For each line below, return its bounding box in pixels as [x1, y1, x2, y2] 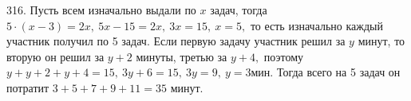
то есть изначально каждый [250, 17, 383, 33]
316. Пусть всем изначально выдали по [6, 2, 196, 17]
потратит [6, 79, 49, 95]
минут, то [358, 33, 405, 49]
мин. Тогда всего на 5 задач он [251, 64, 401, 80]
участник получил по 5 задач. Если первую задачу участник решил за [6, 33, 346, 49]
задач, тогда [210, 2, 267, 17]
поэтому [263, 48, 304, 64]
